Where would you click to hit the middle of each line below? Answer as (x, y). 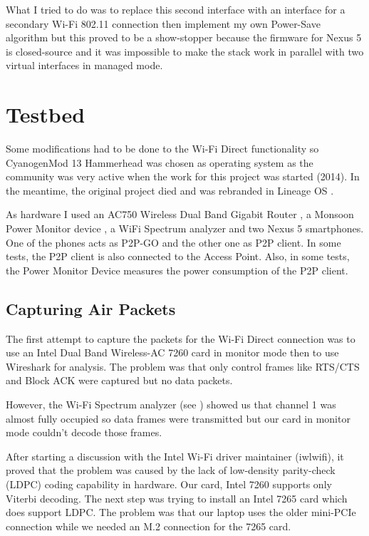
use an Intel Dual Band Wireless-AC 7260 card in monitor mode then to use (172, 352)
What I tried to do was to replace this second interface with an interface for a (176, 9)
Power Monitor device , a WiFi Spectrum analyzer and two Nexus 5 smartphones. (185, 228)
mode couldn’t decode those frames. (84, 432)
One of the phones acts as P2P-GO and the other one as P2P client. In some (173, 242)
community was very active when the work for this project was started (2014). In (183, 176)
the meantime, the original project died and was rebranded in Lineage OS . (170, 190)
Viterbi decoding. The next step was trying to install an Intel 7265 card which (177, 498)
